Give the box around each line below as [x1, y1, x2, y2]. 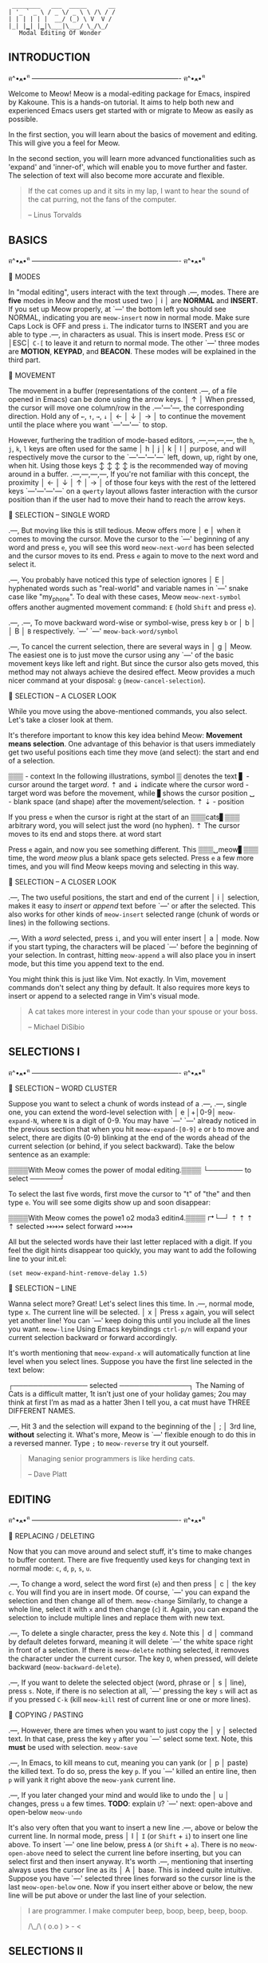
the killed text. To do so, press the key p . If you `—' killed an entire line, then [8, 1766, 257, 1776]
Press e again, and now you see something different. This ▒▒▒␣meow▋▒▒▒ [8, 844, 259, 854]
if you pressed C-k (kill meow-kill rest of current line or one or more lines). [8, 1694, 251, 1704]
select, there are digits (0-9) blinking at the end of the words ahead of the [8, 1133, 250, 1142]
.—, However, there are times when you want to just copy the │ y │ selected [8, 1725, 258, 1735]
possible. [8, 114, 38, 124]
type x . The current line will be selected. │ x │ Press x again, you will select [8, 1307, 255, 1317]
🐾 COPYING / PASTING [8, 1709, 84, 1720]
